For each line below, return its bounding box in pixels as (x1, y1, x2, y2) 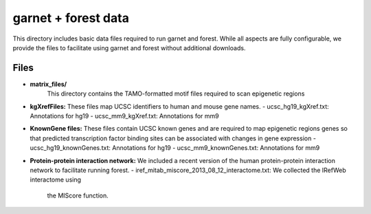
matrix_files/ (30, 80, 67, 88)
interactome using (30, 175, 82, 184)
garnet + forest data (12, 10, 130, 25)
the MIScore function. (47, 191, 109, 200)
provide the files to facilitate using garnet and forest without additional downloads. (12, 43, 246, 52)
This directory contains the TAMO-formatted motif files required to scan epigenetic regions (47, 89, 305, 98)
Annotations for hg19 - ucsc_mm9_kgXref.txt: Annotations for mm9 (30, 112, 219, 120)
